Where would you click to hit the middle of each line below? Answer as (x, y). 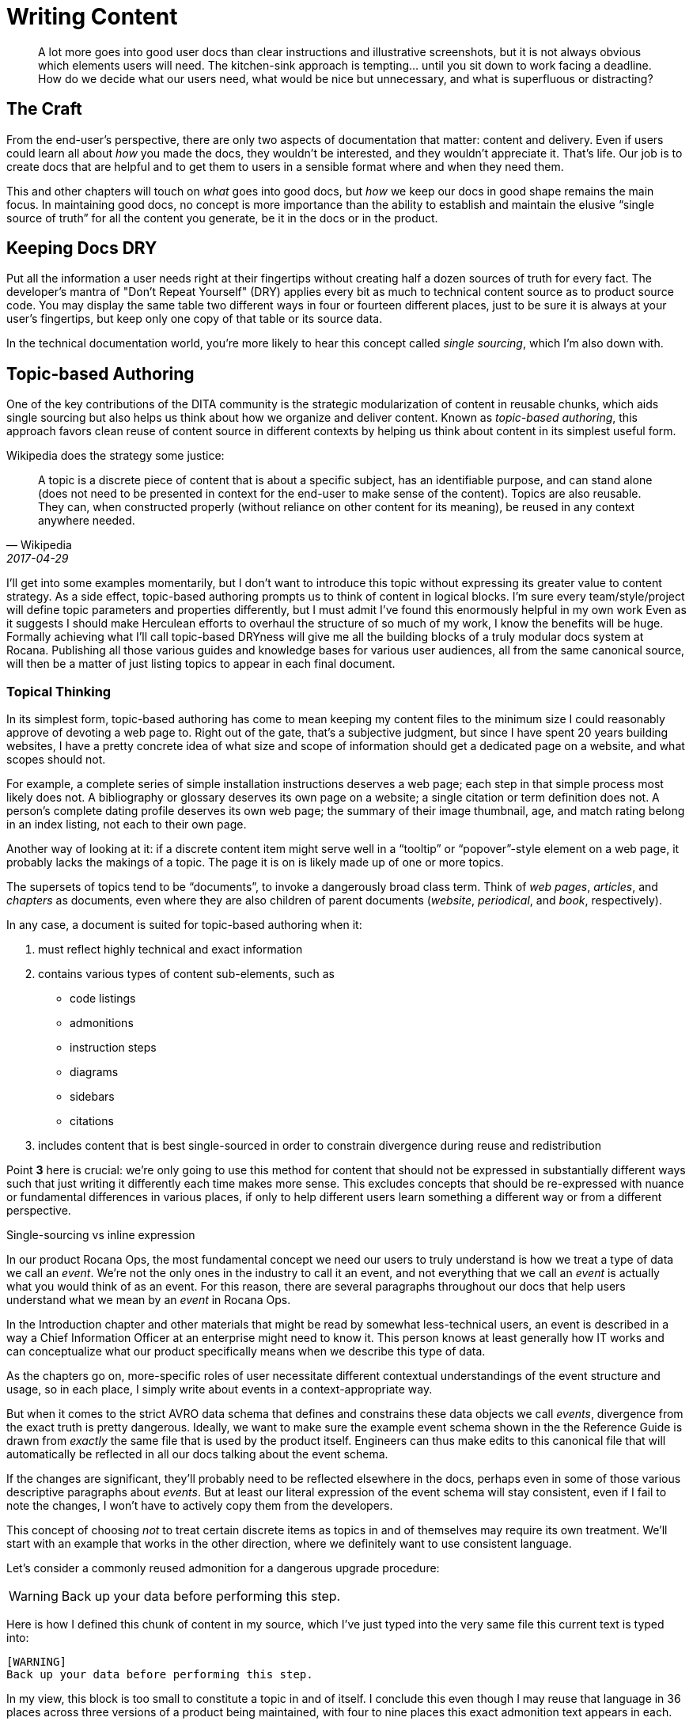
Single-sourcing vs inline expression (101, 1235)
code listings (103, 999)
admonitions (102, 1023)
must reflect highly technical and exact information (170, 950)
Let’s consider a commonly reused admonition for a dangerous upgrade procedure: (223, 1568)
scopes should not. (56, 760)
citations (92, 1121)
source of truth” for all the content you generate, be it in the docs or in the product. (222, 218)
